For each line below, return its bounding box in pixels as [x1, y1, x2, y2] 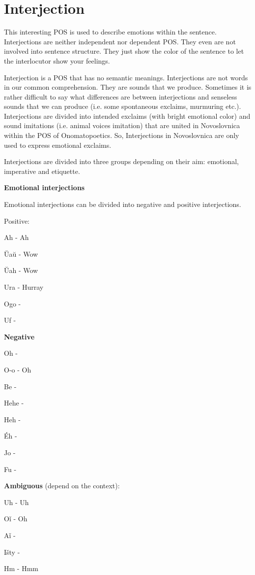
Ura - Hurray [4, 282, 44, 292]
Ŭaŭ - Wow [4, 248, 38, 259]
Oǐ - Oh [4, 513, 28, 524]
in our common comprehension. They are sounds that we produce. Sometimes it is [4, 82, 252, 92]
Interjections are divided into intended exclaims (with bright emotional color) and [4, 110, 251, 121]
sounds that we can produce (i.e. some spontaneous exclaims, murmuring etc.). [4, 101, 241, 111]
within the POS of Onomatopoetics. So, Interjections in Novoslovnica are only [4, 130, 239, 140]
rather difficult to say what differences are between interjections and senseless [4, 91, 237, 101]
